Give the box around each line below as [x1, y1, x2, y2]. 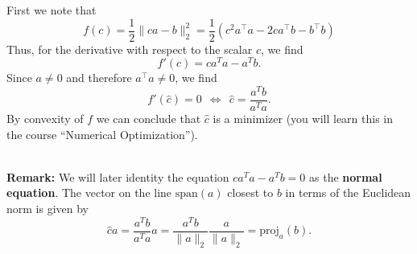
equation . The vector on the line [6, 184, 172, 201]
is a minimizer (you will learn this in [213, 110, 394, 127]
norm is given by [6, 200, 89, 217]
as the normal [309, 168, 382, 185]
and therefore [66, 69, 132, 86]
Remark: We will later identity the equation [6, 168, 229, 185]
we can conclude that [96, 110, 201, 127]
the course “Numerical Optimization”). [6, 125, 198, 142]
